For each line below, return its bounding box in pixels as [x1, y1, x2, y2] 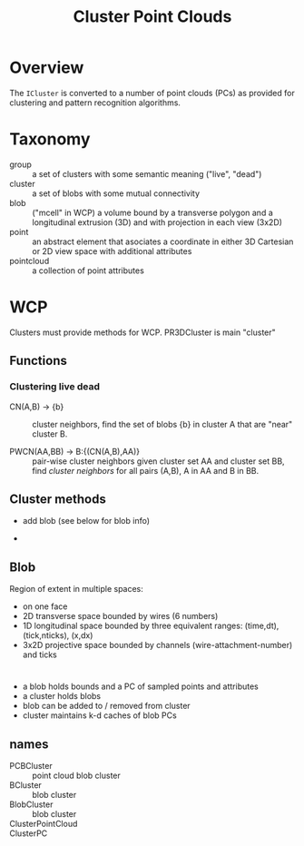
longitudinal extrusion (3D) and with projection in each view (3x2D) [32, 216, 283, 228]
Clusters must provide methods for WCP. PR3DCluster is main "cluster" [9, 327, 277, 338]
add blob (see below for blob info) [22, 516, 151, 526]
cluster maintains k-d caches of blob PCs [22, 710, 177, 721]
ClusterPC [9, 828, 48, 839]
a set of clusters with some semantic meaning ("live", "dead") [32, 168, 262, 179]
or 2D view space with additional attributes [32, 245, 192, 256]
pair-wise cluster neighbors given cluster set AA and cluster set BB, [32, 456, 285, 467]
